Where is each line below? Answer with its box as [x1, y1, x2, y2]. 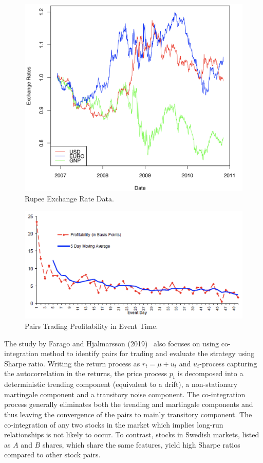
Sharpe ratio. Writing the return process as [4, 358, 140, 368]
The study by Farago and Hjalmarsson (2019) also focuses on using [4, 338, 219, 348]
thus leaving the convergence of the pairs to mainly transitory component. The [4, 409, 252, 420]
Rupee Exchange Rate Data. [25, 193, 114, 203]
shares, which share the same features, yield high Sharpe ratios [42, 439, 240, 450]
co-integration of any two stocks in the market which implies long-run [4, 419, 223, 430]
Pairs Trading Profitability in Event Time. [25, 321, 158, 331]
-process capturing [199, 358, 257, 368]
